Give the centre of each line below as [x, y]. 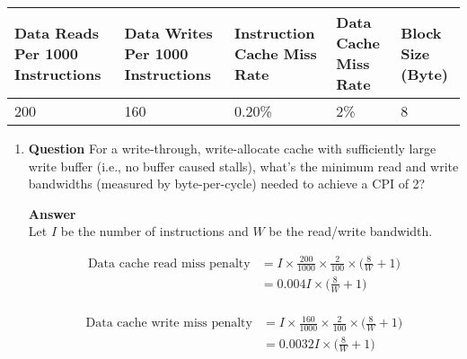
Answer [52, 213]
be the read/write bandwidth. [351, 231]
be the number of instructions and [154, 231]
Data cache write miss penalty [169, 324]
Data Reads [57, 32]
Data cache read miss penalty [169, 263]
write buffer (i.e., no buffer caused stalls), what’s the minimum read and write [243, 166]
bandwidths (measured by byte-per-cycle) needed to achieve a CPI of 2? [227, 184]
